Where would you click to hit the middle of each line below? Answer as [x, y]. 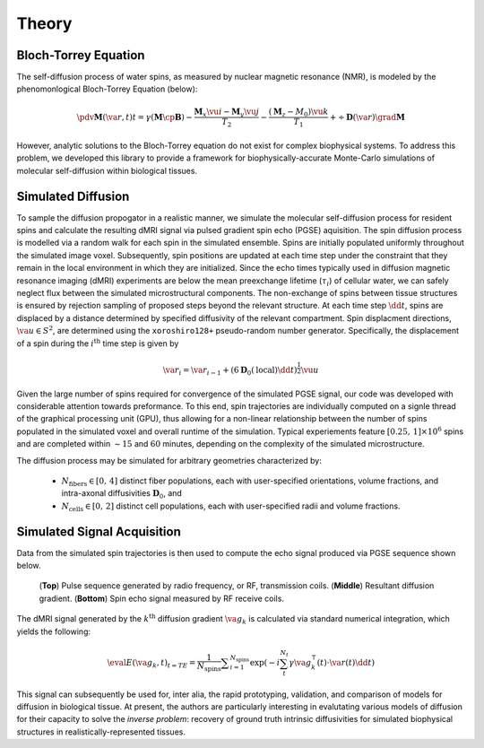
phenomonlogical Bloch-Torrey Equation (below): [107, 89]
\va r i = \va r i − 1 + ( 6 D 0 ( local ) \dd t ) [230, 371]
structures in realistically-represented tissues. [101, 732]
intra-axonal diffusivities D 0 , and [122, 495]
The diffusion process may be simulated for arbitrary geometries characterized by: [169, 460]
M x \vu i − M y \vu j [227, 112]
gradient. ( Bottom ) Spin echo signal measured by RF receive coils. [161, 598]
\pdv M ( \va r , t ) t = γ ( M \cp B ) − [134, 117]
